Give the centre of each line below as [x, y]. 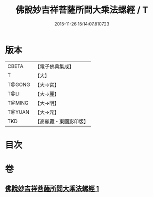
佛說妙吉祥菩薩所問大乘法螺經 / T [82, 10]
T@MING [18, 103]
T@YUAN [19, 112]
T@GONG [19, 85]
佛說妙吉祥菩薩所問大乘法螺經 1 [52, 189]
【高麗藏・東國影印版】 [62, 121]
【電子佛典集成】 [54, 66]
